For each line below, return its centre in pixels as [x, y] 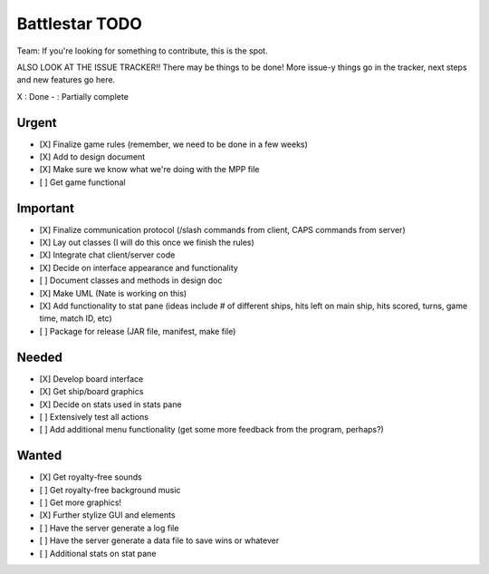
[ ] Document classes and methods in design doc [131, 280]
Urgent [37, 122]
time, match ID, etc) [76, 318]
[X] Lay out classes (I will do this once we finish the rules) [147, 243]
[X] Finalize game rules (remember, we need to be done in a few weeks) [173, 144]
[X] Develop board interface [91, 379]
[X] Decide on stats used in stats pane [110, 404]
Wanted [39, 456]
